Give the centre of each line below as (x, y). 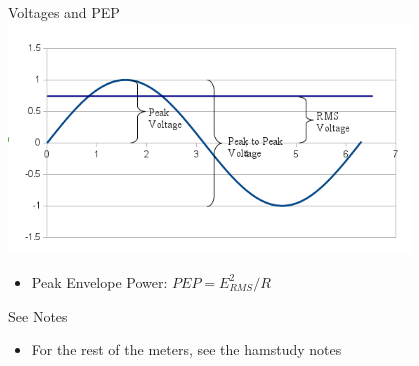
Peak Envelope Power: (99, 281)
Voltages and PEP (64, 12)
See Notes (38, 315)
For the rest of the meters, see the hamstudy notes (186, 349)
